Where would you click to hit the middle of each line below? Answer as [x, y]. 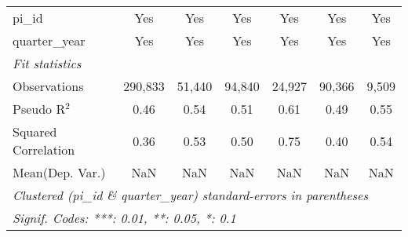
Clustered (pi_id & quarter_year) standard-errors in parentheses [191, 195]
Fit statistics [47, 63]
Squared [35, 131]
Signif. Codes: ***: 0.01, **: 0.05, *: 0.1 [124, 218]
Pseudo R [39, 109]
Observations [48, 86]
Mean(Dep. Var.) [59, 172]
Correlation [44, 149]
